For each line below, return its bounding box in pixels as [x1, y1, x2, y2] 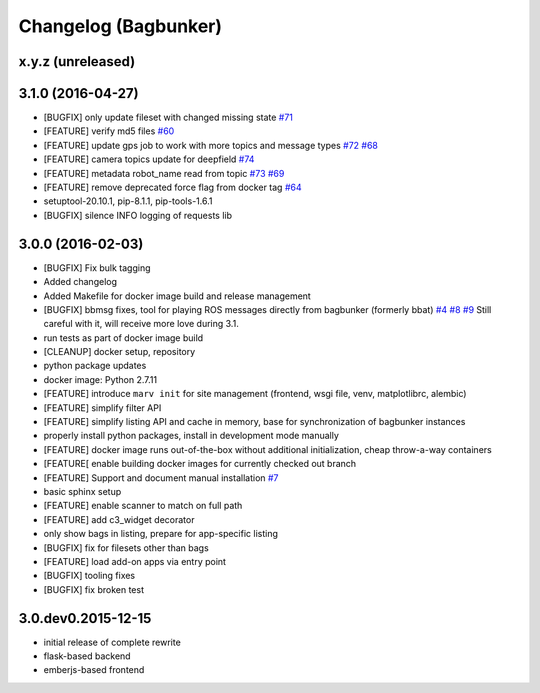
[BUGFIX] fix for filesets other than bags [43, 541, 209, 554]
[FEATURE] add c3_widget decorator [43, 513, 195, 525]
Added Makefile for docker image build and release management [43, 290, 312, 302]
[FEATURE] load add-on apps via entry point [43, 555, 227, 567]
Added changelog [43, 276, 118, 288]
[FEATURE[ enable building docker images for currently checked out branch [43, 458, 357, 470]
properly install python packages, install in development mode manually [43, 430, 340, 442]
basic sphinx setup [43, 485, 122, 497]
